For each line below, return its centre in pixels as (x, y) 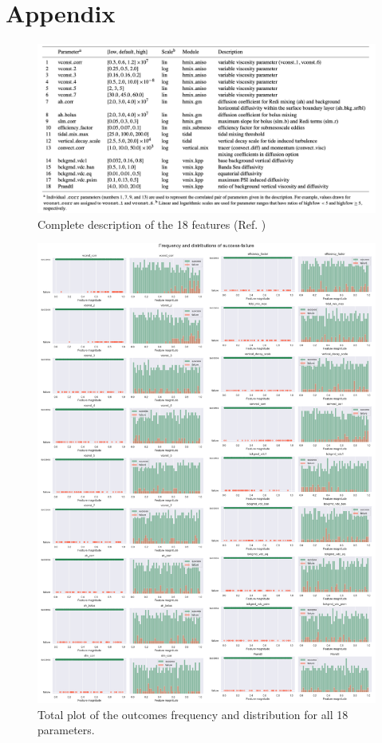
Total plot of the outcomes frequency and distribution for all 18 (193, 714)
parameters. (66, 730)
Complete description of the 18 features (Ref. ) (152, 224)
